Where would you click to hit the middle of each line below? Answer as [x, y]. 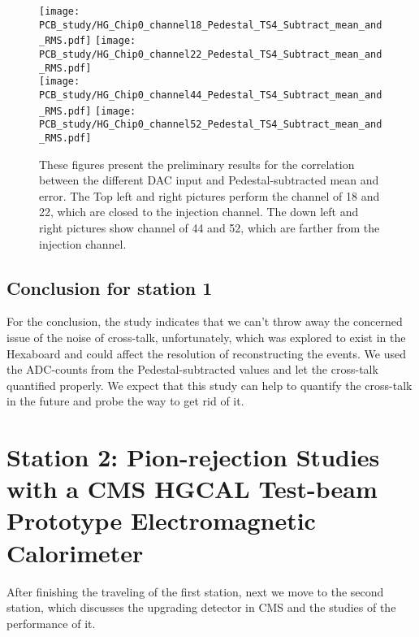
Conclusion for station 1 [110, 287]
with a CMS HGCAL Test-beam [192, 489]
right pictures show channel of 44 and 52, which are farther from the [209, 227]
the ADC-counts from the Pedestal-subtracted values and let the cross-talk [192, 369]
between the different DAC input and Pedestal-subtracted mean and [209, 180]
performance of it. [51, 623]
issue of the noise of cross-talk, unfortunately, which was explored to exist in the [206, 337]
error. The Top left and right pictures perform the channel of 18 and [209, 195]
